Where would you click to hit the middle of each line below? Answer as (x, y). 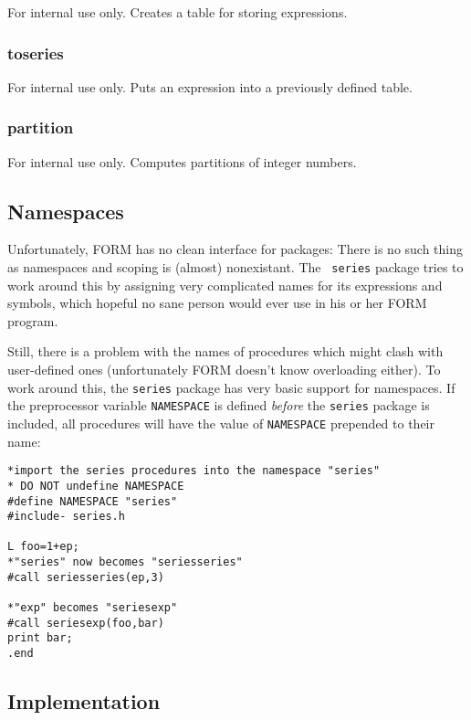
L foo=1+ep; (43, 547)
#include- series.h (66, 517)
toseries (36, 53)
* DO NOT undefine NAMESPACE (96, 486)
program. (33, 320)
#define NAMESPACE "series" (93, 501)
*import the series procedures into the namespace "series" (194, 471)
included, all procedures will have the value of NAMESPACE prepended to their (221, 423)
